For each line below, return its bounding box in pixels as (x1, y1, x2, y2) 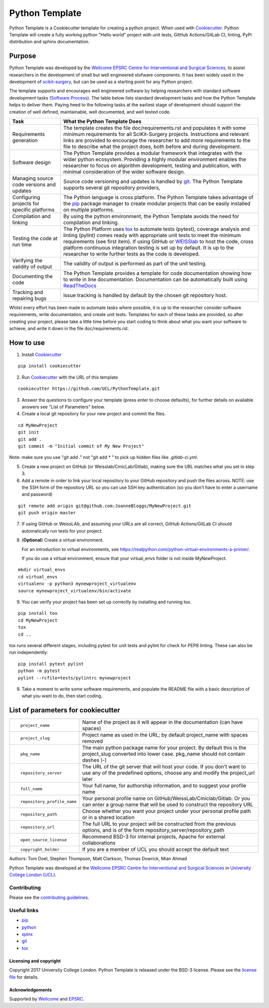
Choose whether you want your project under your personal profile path (82, 808, 251, 815)
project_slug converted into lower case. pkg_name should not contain (82, 751, 245, 758)
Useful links (9, 906, 39, 913)
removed (82, 738, 103, 745)
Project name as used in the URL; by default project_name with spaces (82, 732, 248, 739)
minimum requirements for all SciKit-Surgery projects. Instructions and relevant (63, 130, 249, 137)
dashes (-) (82, 757, 107, 764)
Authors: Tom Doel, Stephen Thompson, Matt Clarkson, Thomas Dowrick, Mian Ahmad (9, 856, 187, 862)
